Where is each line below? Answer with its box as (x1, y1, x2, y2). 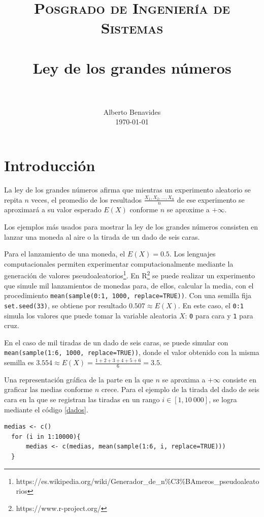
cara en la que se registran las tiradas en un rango (4, 394, 160, 405)
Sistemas (101, 17, 163, 38)
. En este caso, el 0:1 (178, 300, 244, 310)
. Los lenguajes (169, 248, 216, 259)
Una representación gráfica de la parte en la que (4, 374, 153, 384)
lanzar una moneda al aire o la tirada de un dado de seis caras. (4, 231, 200, 242)
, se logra (209, 394, 237, 405)
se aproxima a (162, 374, 206, 384)
